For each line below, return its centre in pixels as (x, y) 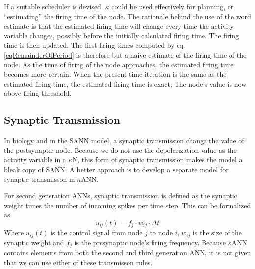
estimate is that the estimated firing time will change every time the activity (119, 26)
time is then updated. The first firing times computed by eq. (95, 45)
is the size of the (217, 232)
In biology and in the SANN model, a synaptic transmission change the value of (124, 140)
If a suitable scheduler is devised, (53, 6)
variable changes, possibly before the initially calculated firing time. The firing (122, 35)
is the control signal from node (97, 232)
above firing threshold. (38, 93)
